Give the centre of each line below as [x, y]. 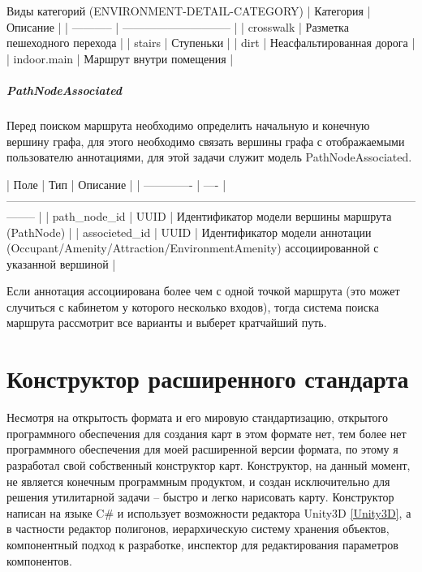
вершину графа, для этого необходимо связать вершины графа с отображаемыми [206, 141]
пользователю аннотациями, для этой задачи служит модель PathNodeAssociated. [209, 157]
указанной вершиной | [61, 263]
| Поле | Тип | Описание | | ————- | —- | [116, 184]
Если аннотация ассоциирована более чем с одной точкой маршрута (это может [203, 291]
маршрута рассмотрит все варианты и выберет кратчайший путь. [167, 323]
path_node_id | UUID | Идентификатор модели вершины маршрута [222, 215]
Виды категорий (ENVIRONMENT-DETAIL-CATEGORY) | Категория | [189, 11]
